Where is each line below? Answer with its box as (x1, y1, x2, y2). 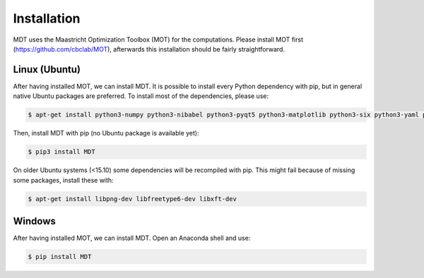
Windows (13, 215, 56, 227)
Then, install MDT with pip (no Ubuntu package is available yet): (13, 129, 199, 138)
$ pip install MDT (28, 253, 92, 261)
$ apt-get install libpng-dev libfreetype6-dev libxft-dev (28, 195, 237, 203)
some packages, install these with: (13, 176, 114, 184)
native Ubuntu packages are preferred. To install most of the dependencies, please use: (13, 92, 269, 100)
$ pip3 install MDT (28, 148, 95, 156)
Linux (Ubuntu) (13, 64, 81, 75)
